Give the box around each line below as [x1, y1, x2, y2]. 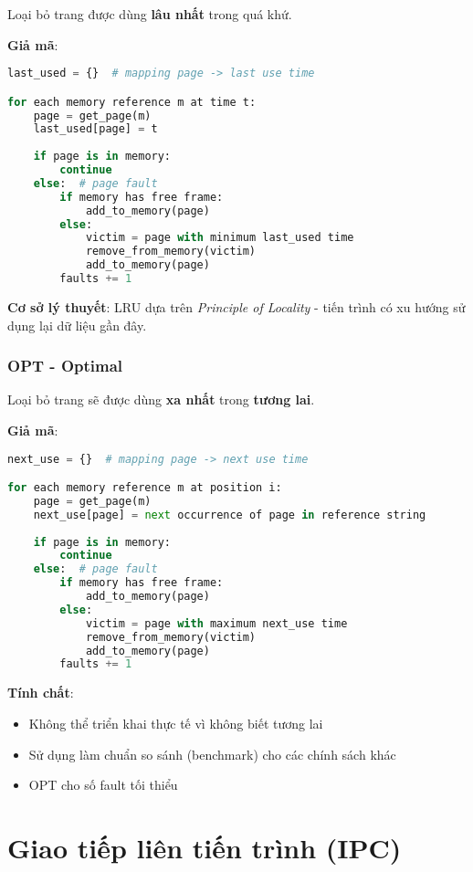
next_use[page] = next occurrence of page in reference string [33, 508, 426, 521]
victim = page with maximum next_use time [85, 616, 348, 630]
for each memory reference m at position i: [7, 481, 282, 495]
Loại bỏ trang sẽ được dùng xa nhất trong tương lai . [7, 390, 315, 409]
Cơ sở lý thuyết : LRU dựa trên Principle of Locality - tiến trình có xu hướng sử [7, 297, 466, 316]
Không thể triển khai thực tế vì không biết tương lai [28, 713, 323, 732]
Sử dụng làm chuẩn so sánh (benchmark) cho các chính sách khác [28, 744, 396, 763]
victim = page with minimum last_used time [85, 231, 354, 245]
